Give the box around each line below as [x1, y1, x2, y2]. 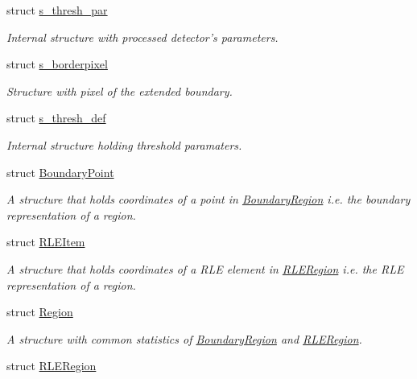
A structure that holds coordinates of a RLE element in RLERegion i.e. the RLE [6, 260, 404, 277]
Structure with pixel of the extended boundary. [6, 82, 233, 99]
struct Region [6, 303, 73, 320]
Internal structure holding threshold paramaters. [6, 136, 242, 153]
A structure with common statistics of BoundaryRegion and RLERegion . [6, 330, 362, 347]
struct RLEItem [6, 233, 85, 250]
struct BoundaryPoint [6, 163, 114, 180]
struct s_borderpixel [6, 56, 108, 72]
